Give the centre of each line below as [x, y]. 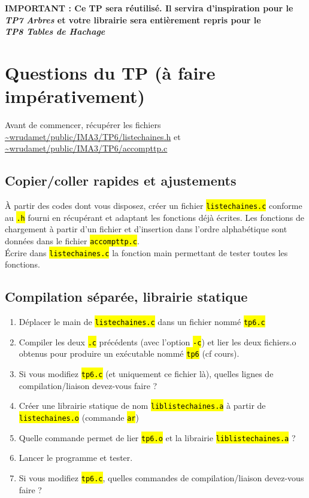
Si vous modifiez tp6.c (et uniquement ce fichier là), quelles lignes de [146, 374]
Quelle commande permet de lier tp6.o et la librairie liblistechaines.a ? [157, 437]
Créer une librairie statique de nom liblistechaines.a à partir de [142, 406]
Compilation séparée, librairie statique [126, 297]
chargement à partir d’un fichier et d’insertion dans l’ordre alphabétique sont [146, 229]
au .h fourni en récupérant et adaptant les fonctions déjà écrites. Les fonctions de [155, 217]
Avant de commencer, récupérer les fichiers [83, 125]
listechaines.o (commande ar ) [79, 417]
